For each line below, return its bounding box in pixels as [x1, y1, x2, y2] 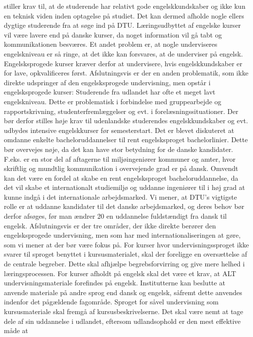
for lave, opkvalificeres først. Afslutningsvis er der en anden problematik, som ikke [4, 68, 249, 78]
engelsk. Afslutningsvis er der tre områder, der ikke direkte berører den [4, 220, 216, 230]
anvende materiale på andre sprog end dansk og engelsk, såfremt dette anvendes [4, 287, 242, 297]
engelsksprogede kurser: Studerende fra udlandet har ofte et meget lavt [4, 87, 216, 97]
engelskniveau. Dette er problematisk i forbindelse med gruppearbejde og [4, 96, 221, 106]
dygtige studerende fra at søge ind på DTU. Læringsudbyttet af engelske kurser [4, 20, 241, 30]
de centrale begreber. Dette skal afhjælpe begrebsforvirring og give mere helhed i [4, 259, 245, 269]
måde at [4, 325, 28, 336]
